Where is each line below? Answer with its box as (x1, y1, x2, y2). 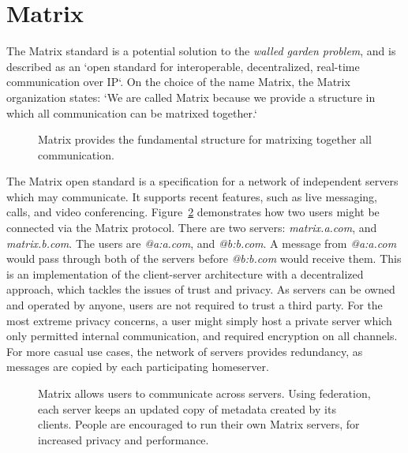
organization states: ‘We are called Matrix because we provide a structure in (6, 88, 376, 105)
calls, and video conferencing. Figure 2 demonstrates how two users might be (6, 204, 380, 220)
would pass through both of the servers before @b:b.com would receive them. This (6, 250, 402, 267)
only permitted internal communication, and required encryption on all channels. (6, 328, 398, 344)
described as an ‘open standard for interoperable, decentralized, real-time (6, 58, 360, 74)
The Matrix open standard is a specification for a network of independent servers (6, 173, 399, 189)
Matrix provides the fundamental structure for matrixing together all (38, 131, 372, 148)
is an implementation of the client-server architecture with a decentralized (6, 265, 364, 282)
